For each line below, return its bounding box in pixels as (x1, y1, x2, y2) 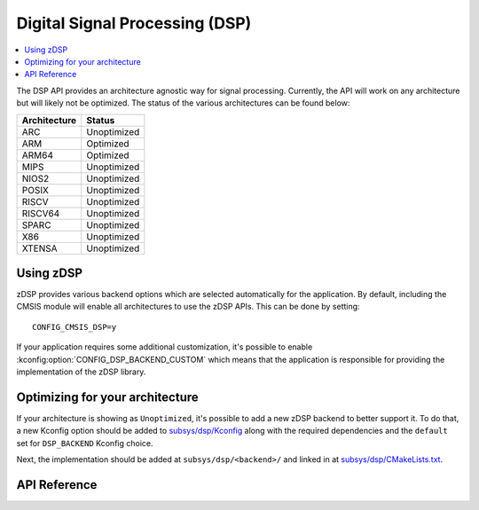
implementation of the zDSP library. (16, 366, 146, 377)
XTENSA (21, 242, 58, 255)
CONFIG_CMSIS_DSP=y (32, 322, 117, 332)
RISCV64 (21, 207, 60, 219)
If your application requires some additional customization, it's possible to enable (16, 341, 313, 352)
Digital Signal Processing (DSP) (16, 13, 252, 33)
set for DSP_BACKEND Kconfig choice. (16, 437, 153, 448)
